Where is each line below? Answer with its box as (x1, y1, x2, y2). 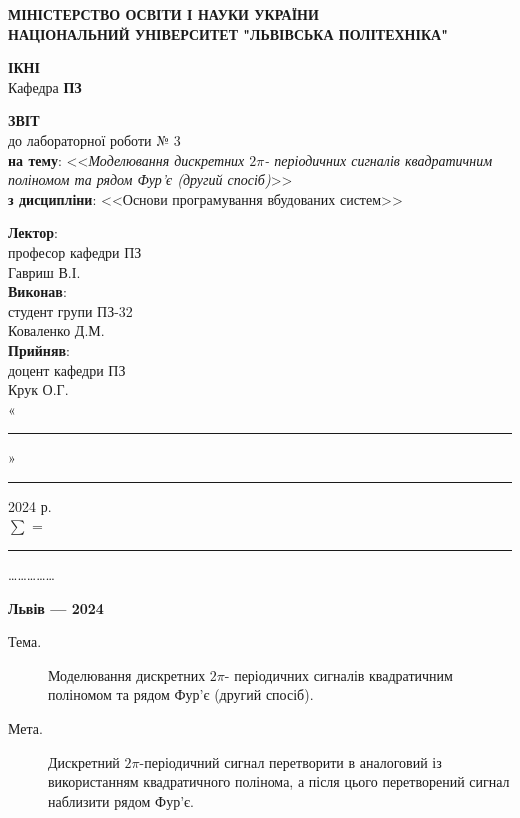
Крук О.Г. (8, 379, 69, 400)
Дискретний (48, 751, 120, 772)
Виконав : (8, 281, 67, 302)
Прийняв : (8, 339, 70, 360)
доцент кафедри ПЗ (8, 359, 126, 380)
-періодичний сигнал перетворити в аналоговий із (139, 751, 442, 772)
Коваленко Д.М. (8, 320, 105, 341)
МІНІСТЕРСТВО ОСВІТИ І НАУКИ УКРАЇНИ (8, 4, 319, 24)
